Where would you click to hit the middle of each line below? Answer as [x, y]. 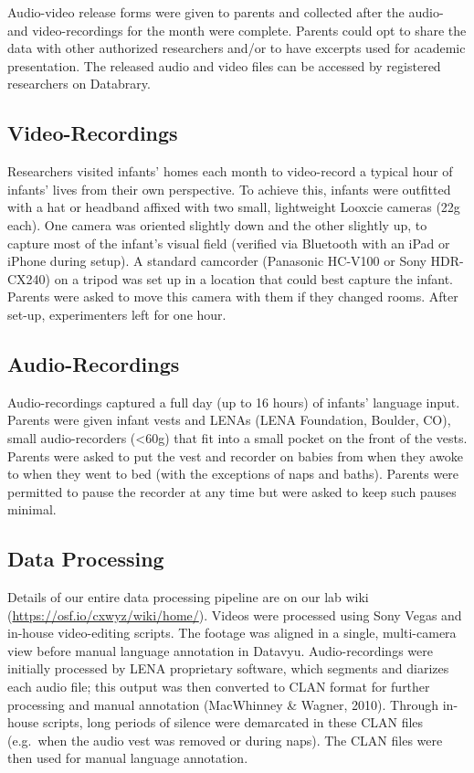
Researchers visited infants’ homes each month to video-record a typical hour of [230, 171]
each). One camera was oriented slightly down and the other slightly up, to [217, 224]
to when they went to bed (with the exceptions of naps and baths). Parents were [233, 474]
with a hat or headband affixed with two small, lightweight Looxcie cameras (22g [234, 207]
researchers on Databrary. [79, 84]
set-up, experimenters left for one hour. [117, 314]
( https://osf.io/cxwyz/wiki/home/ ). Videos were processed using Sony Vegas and [235, 614]
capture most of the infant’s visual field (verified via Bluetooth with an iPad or [229, 243]
